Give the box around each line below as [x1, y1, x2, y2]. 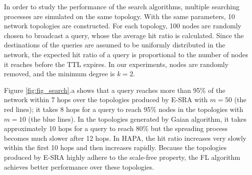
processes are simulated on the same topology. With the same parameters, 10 [4, 11, 235, 21]
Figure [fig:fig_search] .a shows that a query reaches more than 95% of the [4, 85, 226, 95]
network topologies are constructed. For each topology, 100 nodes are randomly [4, 21, 242, 31]
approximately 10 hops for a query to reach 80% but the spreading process [4, 123, 228, 133]
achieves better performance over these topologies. [4, 161, 154, 172]
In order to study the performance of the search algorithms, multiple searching [4, 1, 240, 11]
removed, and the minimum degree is [4, 68, 115, 79]
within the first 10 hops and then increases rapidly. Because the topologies [4, 142, 227, 153]
